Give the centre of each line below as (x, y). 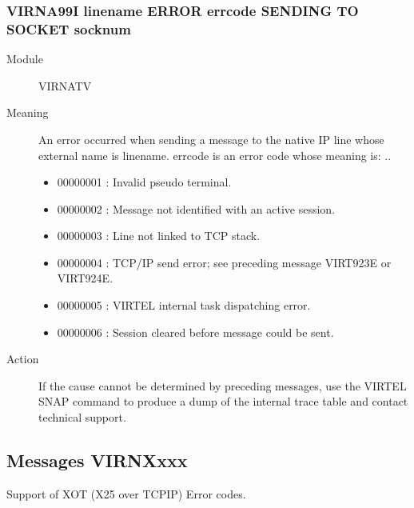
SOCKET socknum (69, 28)
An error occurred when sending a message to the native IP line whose (211, 139)
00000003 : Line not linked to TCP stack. (159, 236)
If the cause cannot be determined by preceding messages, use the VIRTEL (223, 385)
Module (25, 59)
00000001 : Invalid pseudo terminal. (144, 182)
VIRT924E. (85, 278)
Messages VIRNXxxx (97, 460)
